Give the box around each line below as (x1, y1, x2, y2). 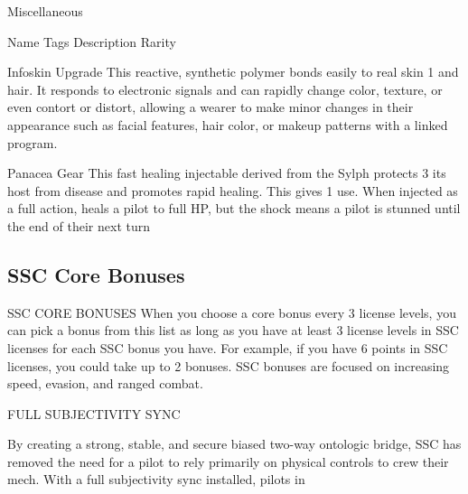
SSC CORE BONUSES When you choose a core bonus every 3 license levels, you (7, 303, 456, 322)
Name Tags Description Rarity (7, 32, 176, 51)
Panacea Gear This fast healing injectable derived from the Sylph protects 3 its (7, 163, 446, 182)
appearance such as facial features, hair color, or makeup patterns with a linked (7, 115, 448, 134)
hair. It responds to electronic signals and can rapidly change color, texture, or (7, 79, 443, 98)
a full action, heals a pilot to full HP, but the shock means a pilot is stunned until (7, 199, 461, 218)
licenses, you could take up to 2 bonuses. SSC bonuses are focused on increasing (7, 356, 450, 375)
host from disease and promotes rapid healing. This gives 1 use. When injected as (7, 181, 458, 200)
